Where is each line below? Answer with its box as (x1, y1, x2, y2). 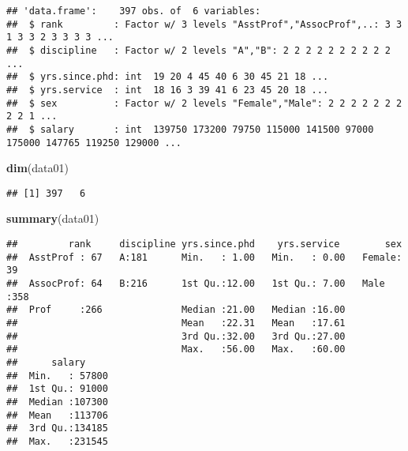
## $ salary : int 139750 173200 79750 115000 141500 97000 (6, 123, 374, 135)
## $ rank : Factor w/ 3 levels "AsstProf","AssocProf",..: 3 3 (6, 18, 402, 30)
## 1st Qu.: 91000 (6, 383, 108, 395)
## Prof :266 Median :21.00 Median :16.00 (6, 304, 346, 316)
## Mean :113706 (6, 409, 108, 421)
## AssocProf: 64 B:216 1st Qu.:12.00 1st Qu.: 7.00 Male (6, 278, 385, 290)
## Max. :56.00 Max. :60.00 (6, 344, 346, 355)
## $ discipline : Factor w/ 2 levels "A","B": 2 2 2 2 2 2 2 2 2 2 (6, 44, 391, 56)
